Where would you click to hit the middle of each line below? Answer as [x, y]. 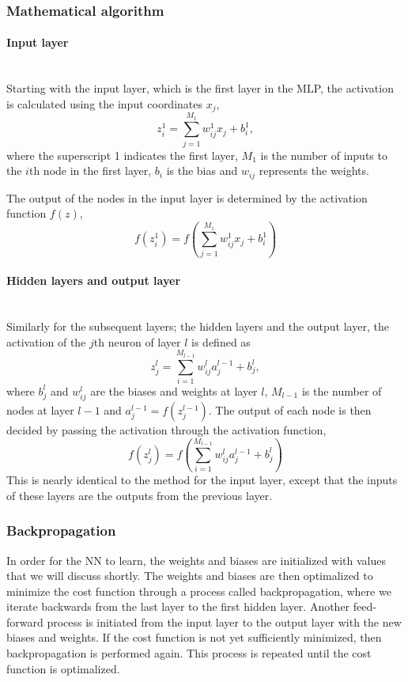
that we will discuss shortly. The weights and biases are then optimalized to [190, 576]
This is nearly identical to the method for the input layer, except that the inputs [202, 480]
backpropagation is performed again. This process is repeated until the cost [189, 653]
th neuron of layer [137, 341]
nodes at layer [40, 410]
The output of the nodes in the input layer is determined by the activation [187, 197]
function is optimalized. [63, 668]
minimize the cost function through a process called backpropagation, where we [199, 591]
